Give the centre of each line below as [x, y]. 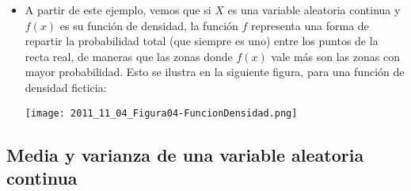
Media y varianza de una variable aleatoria [185, 154]
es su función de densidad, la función [149, 25]
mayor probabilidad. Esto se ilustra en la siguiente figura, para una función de [215, 72]
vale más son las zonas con [335, 56]
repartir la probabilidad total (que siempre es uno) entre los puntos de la [202, 41]
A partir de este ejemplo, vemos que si [118, 10]
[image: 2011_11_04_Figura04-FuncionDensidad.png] [161, 113]
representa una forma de [310, 25]
